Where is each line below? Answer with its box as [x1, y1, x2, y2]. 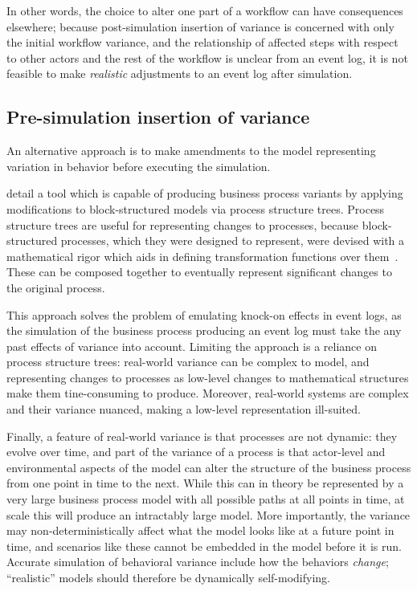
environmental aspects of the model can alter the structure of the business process [6, 459, 411, 475]
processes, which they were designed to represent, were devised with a [60, 232, 405, 249]
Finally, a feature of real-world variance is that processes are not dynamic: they [6, 427, 398, 444]
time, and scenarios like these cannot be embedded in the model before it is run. [6, 537, 402, 554]
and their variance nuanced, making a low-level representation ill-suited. [6, 401, 361, 418]
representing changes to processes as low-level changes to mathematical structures [6, 369, 409, 385]
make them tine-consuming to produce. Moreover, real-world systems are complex [6, 385, 409, 401]
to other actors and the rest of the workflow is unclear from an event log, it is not [6, 49, 408, 66]
